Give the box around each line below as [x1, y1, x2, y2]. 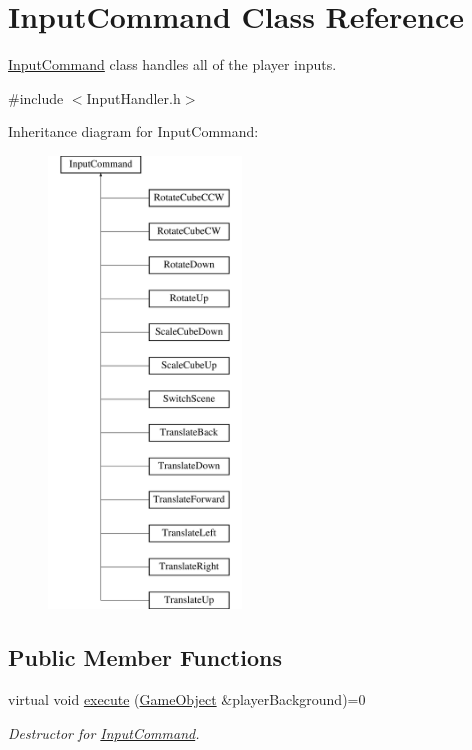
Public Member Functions [8, 642, 282, 673]
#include [8, 87, 64, 108]
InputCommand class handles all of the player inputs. [8, 54, 337, 75]
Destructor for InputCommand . [8, 722, 200, 743]
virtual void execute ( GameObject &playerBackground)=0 [8, 689, 366, 710]
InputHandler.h [86, 87, 181, 108]
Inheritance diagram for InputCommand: [8, 121, 259, 142]
